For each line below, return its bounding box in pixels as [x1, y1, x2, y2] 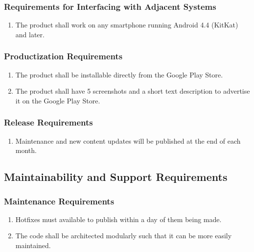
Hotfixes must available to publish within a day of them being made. [15, 214, 222, 224]
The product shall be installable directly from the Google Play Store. [15, 69, 223, 79]
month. [15, 145, 37, 155]
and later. [15, 29, 45, 39]
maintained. [15, 240, 51, 250]
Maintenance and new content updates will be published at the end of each [15, 135, 241, 146]
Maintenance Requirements [4, 195, 115, 207]
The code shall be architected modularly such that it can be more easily [15, 230, 232, 241]
